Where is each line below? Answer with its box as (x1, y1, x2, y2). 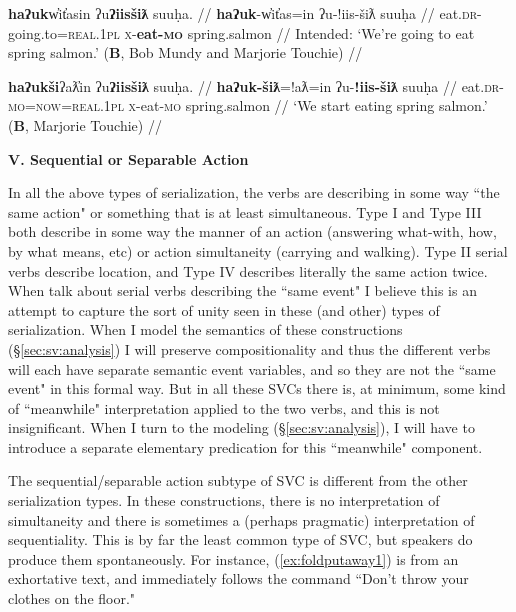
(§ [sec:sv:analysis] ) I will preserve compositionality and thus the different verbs (8, 338, 491, 359)
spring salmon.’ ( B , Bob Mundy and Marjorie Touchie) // (8, 42, 363, 63)
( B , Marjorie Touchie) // (8, 114, 162, 135)
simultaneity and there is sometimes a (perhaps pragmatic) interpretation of (8, 509, 475, 530)
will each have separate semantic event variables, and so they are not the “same (8, 358, 496, 379)
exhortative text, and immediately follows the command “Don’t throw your (8, 568, 469, 589)
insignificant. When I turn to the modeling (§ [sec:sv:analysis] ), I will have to (8, 417, 475, 438)
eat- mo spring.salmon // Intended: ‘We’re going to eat (136, 22, 475, 43)
